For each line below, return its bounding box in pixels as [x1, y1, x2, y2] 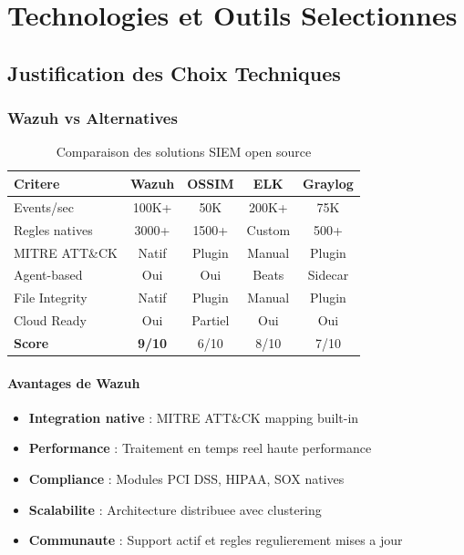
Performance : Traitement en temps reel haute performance [28, 438, 372, 457]
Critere [14, 173, 60, 192]
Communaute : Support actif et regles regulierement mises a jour [28, 530, 403, 550]
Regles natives [14, 220, 93, 239]
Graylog [303, 173, 354, 192]
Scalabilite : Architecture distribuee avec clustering [28, 499, 322, 519]
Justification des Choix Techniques [7, 58, 341, 87]
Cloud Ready [14, 311, 87, 330]
